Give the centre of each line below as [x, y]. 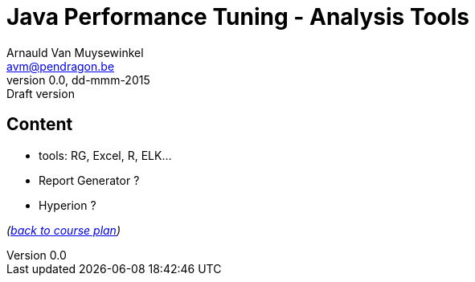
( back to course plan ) [64, 230]
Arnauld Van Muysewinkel [75, 52]
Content [40, 125]
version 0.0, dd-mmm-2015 [78, 80]
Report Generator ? [89, 180]
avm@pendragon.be [61, 66]
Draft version [41, 93]
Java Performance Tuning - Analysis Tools [238, 17]
